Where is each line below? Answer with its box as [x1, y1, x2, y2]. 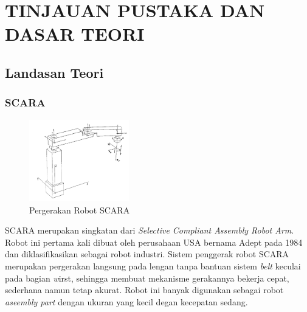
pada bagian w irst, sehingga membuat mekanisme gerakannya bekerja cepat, [5, 271, 289, 284]
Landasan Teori [5, 63, 104, 81]
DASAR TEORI [5, 21, 145, 46]
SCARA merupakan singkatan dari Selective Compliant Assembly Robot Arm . [5, 224, 294, 237]
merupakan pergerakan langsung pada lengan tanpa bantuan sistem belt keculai [5, 259, 301, 272]
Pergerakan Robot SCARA [29, 203, 130, 216]
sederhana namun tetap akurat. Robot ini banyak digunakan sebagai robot [5, 283, 284, 296]
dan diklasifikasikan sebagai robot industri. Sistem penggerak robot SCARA [5, 248, 289, 260]
